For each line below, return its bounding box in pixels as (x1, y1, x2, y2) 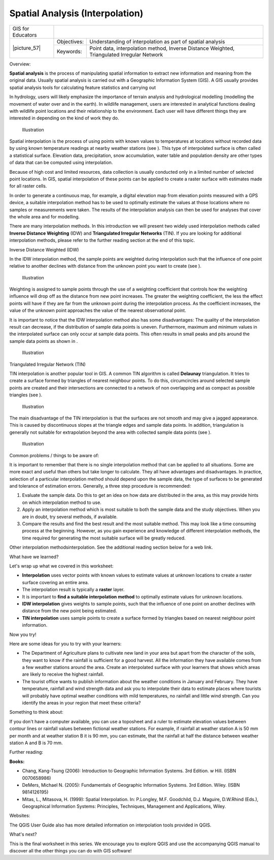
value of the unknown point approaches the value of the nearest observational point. (9, 307, 186, 313)
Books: (9, 758, 25, 765)
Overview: (9, 61, 31, 67)
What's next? (9, 831, 37, 838)
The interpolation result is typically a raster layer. (22, 587, 125, 593)
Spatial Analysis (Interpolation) (9, 8, 144, 19)
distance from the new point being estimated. (22, 608, 117, 614)
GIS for (12, 25, 29, 32)
